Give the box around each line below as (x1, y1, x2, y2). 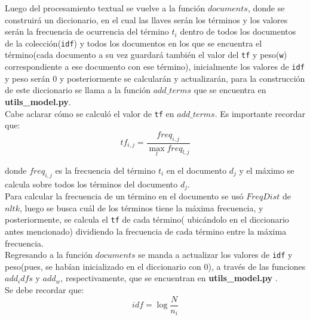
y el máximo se (239, 164, 294, 176)
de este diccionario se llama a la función (5, 84, 151, 96)
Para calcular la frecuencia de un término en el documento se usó (5, 190, 244, 202)
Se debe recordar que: (5, 283, 84, 296)
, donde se (247, 2, 285, 14)
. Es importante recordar (214, 107, 306, 119)
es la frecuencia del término (55, 164, 156, 176)
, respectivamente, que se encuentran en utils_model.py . (60, 272, 278, 284)
